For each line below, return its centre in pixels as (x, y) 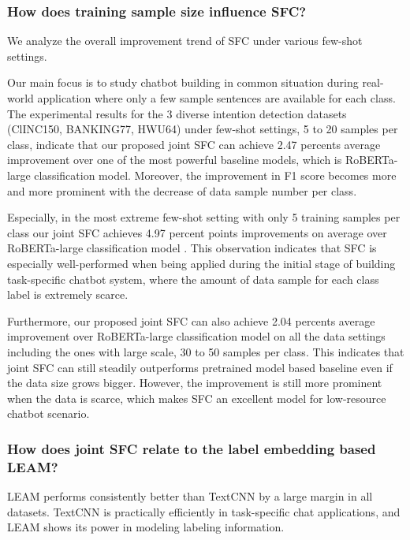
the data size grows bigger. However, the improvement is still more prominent (195, 383)
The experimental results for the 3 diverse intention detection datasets (177, 113)
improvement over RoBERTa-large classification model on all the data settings (196, 336)
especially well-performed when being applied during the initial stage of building (201, 263)
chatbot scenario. (48, 413)
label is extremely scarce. (68, 294)
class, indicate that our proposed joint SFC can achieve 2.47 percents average (194, 144)
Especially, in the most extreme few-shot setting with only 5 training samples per (204, 217)
